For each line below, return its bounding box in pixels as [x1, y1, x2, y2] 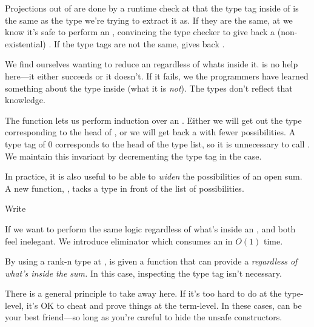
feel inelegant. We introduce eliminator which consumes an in [5, 234, 233, 247]
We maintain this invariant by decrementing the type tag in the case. [5, 149, 262, 162]
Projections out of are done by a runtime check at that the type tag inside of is [5, 2, 299, 14]
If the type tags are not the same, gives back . [53, 37, 225, 50]
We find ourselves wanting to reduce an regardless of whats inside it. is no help [5, 58, 298, 70]
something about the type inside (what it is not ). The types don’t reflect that [5, 81, 293, 94]
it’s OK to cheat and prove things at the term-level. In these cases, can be [26, 298, 302, 311]
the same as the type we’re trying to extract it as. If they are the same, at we [5, 13, 293, 26]
